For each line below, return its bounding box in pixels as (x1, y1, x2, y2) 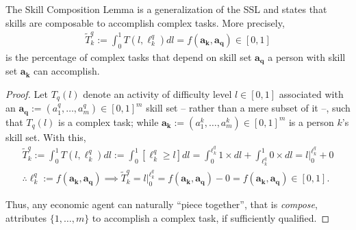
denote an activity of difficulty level (83, 86, 232, 101)
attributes (5, 210, 47, 225)
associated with (279, 86, 344, 101)
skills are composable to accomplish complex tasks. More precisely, (5, 15, 285, 29)
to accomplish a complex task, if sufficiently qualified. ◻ (92, 210, 330, 225)
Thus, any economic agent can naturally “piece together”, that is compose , (5, 197, 318, 212)
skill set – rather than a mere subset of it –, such (146, 101, 351, 115)
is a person (288, 114, 334, 129)
